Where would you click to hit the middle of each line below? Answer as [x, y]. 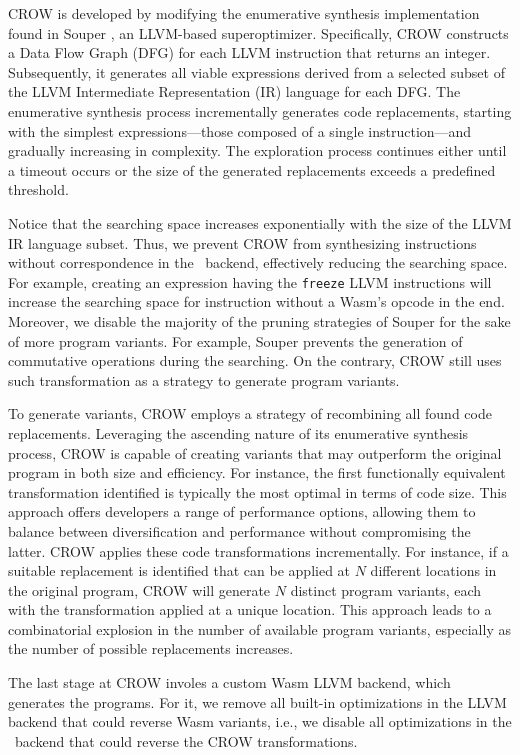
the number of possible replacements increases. [151, 648]
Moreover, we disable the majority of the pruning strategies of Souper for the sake [259, 320]
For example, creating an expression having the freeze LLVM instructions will [250, 281]
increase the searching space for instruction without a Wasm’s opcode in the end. [256, 301]
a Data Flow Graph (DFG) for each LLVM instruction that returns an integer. [249, 52]
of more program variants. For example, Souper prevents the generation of [235, 340]
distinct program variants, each [386, 589]
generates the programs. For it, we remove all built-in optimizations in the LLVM [257, 701]
